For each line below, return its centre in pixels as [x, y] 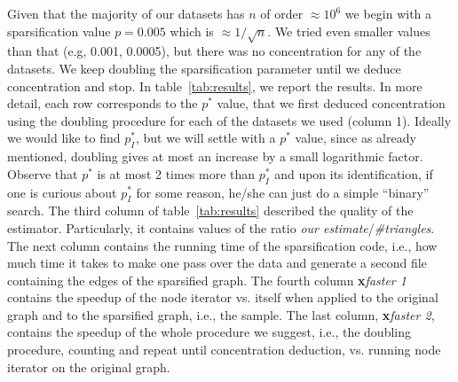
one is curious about [62, 192]
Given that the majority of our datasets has [126, 13]
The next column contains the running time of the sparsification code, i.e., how [222, 245]
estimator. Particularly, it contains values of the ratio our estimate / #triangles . [221, 227]
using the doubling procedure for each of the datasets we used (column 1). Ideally [229, 120]
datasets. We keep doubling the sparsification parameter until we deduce [204, 68]
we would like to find [64, 138]
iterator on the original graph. [89, 366]
